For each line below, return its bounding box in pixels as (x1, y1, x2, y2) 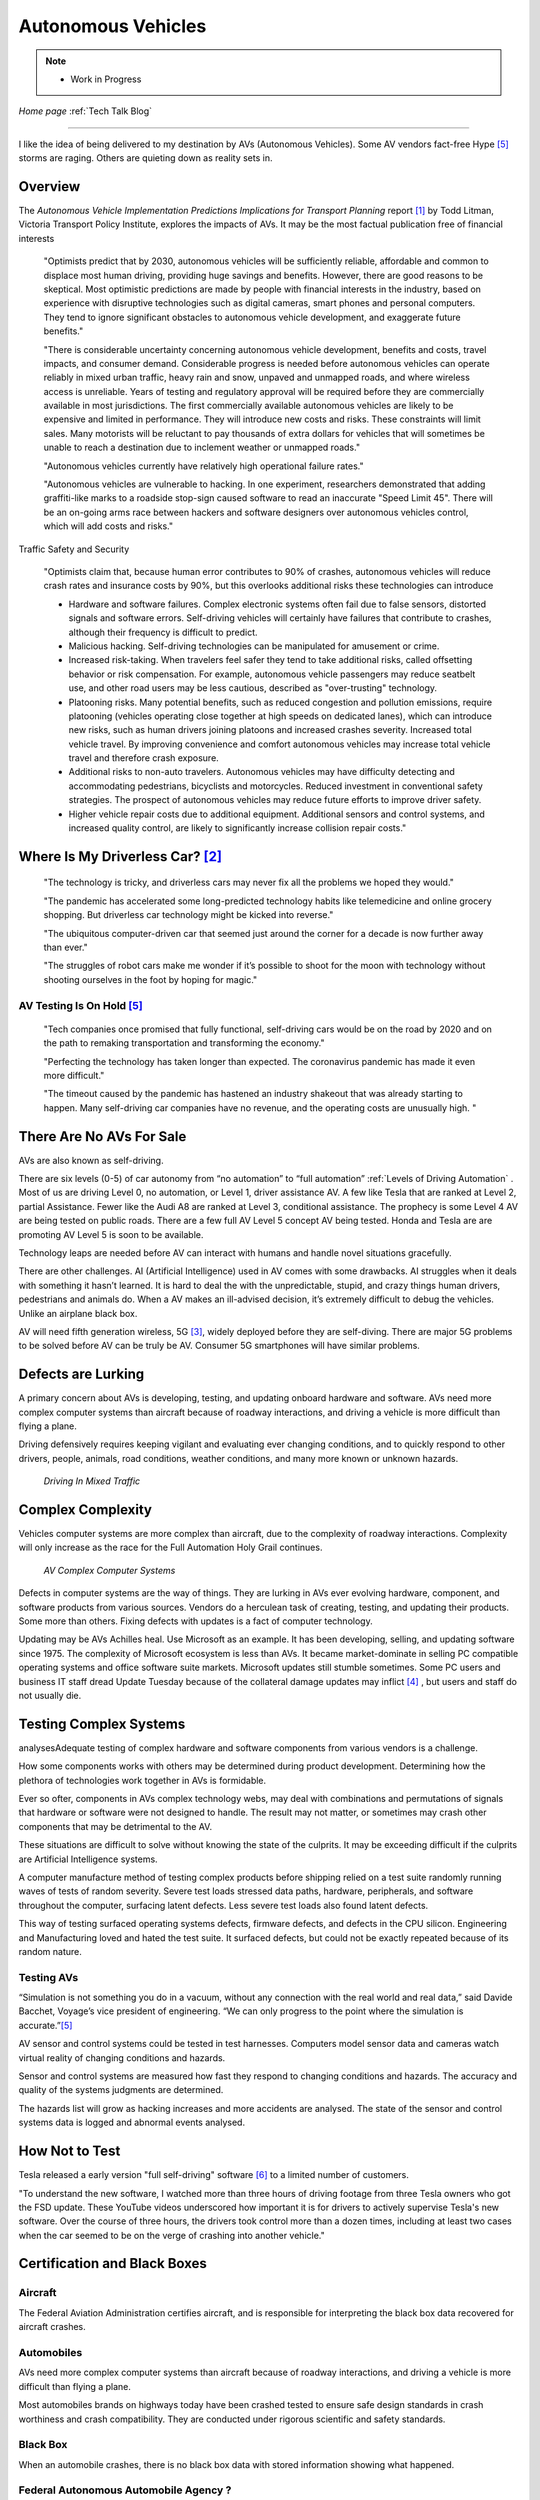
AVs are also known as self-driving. (18, 1154, 164, 1166)
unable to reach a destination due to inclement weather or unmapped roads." (43, 441, 360, 454)
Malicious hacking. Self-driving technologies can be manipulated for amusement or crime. (68, 640, 440, 652)
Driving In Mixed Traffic (43, 1475, 141, 1487)
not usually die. (18, 1689, 82, 1701)
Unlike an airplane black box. (18, 1307, 138, 1319)
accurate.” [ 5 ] (18, 2019, 73, 2031)
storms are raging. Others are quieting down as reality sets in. (18, 152, 273, 164)
